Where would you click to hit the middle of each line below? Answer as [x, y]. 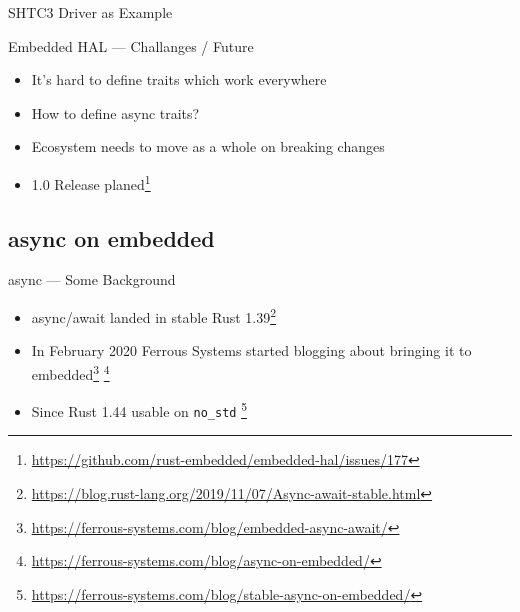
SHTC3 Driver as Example [90, 12]
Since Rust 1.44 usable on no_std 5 [139, 409]
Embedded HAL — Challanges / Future [131, 45]
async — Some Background [92, 279]
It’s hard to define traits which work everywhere [179, 79]
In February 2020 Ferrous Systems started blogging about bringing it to [251, 350]
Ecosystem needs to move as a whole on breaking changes [208, 146]
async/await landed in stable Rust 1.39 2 [154, 315]
